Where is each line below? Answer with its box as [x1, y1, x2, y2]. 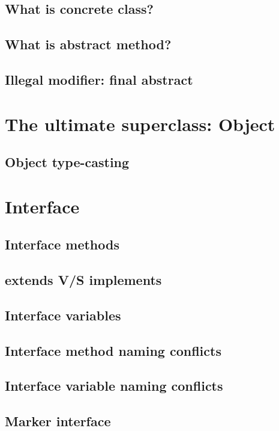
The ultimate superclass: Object [5, 111, 275, 136]
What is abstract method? [5, 35, 172, 53]
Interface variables [5, 305, 121, 324]
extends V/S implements [5, 271, 162, 289]
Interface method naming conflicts [5, 341, 221, 359]
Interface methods [5, 235, 119, 254]
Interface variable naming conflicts [5, 376, 223, 395]
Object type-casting [5, 153, 130, 171]
